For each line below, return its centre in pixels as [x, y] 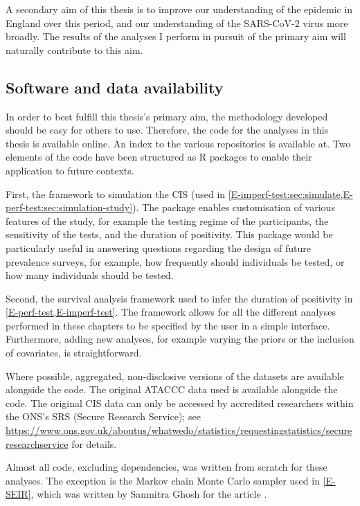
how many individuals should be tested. [90, 275]
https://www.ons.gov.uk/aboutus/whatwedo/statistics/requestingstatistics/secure [179, 430]
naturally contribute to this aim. [74, 49]
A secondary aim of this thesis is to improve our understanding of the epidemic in [179, 9]
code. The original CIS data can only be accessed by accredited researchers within [180, 403]
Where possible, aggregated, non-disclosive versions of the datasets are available [175, 376]
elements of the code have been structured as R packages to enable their [159, 157]
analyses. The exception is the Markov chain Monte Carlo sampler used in [163, 480]
